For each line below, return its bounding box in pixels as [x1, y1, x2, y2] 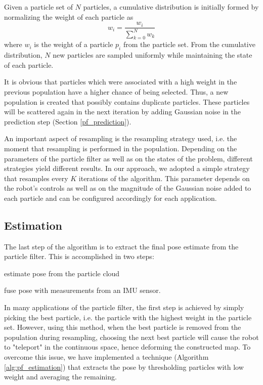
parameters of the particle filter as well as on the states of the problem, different [4, 153, 253, 163]
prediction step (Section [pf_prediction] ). [4, 116, 131, 126]
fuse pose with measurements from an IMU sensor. [4, 285, 161, 295]
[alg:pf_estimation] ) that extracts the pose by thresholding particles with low [4, 361, 244, 372]
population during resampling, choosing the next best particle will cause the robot [4, 331, 259, 342]
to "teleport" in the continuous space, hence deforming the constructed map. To [4, 341, 251, 352]
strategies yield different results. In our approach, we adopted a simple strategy [4, 163, 250, 174]
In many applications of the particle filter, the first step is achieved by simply [4, 302, 244, 313]
